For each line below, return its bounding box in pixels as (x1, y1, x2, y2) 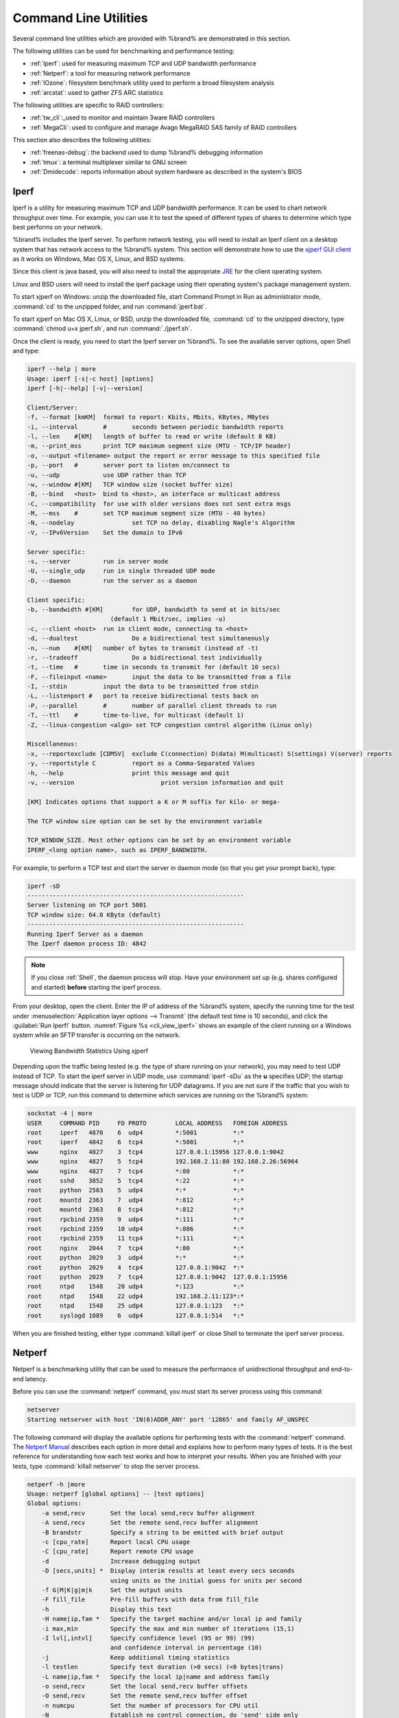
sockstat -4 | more (27, 1110, 93, 1117)
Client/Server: (27, 403, 78, 412)
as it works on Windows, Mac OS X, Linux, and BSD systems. (12, 255, 185, 263)
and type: (12, 347, 40, 355)
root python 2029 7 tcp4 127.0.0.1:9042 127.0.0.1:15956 (27, 1273, 288, 1281)
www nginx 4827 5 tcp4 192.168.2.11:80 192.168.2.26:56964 (27, 1158, 298, 1165)
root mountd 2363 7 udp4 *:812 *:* (27, 1196, 245, 1204)
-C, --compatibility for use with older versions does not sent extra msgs (27, 500, 291, 508)
